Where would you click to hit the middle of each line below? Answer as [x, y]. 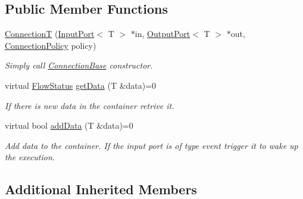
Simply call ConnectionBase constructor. [79, 65]
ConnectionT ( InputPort [50, 34]
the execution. [30, 157]
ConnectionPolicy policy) [51, 45]
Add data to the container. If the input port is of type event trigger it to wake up [151, 145]
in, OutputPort [163, 34]
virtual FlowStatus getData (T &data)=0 [81, 85]
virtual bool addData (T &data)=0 [69, 125]
